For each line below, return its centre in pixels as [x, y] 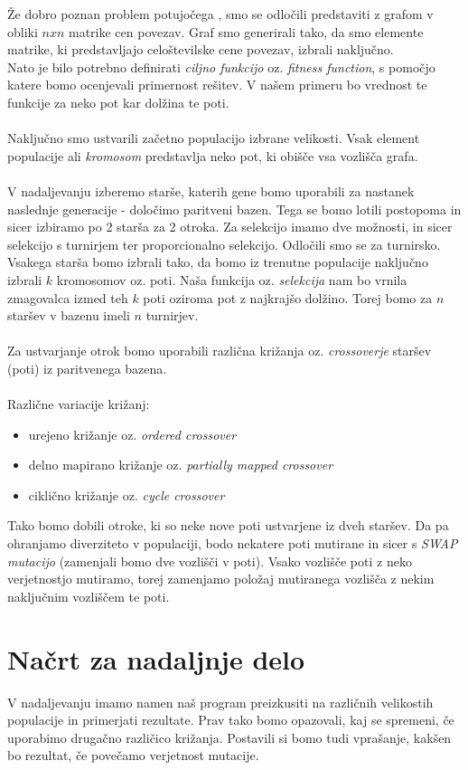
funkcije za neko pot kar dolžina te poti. [118, 102]
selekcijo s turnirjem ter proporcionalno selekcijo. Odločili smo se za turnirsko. [224, 244]
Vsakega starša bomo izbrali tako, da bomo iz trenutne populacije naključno [218, 262]
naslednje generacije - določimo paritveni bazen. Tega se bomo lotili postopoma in [234, 209]
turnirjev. [172, 315]
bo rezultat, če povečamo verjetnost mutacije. [133, 755]
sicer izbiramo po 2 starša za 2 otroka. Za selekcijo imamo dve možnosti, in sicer [230, 227]
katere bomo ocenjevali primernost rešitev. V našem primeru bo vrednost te [217, 85]
